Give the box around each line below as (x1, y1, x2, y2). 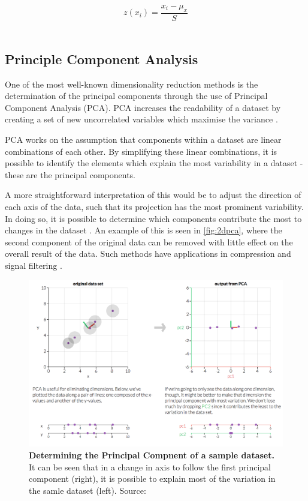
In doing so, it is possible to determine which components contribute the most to (5, 212, 302, 224)
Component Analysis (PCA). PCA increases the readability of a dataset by (5, 101, 281, 113)
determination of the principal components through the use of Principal (5, 89, 268, 102)
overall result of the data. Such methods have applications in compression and (5, 247, 291, 260)
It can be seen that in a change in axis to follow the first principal (29, 460, 271, 473)
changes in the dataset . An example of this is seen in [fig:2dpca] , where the (5, 224, 282, 236)
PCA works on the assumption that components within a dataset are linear (5, 133, 282, 145)
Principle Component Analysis (5, 49, 198, 68)
